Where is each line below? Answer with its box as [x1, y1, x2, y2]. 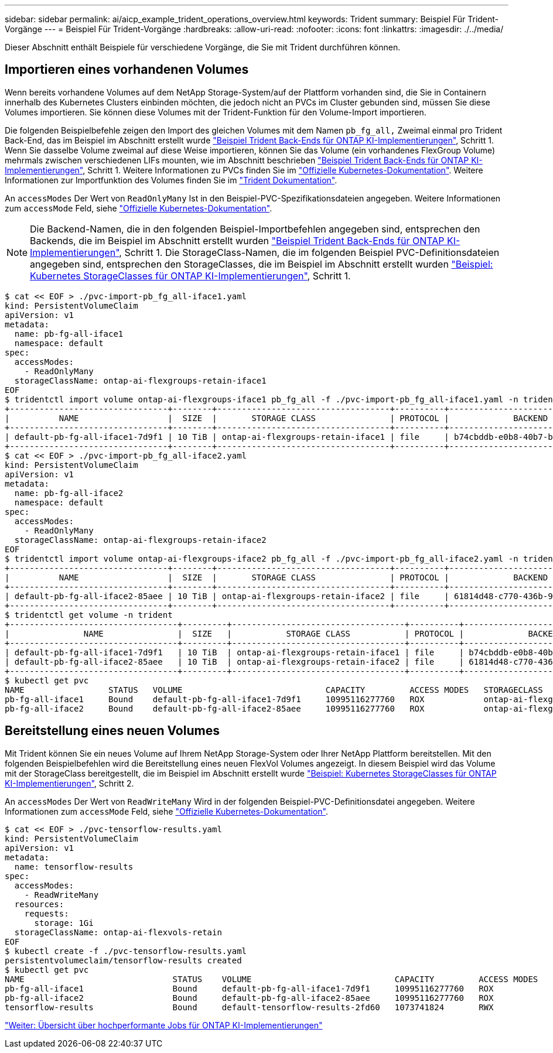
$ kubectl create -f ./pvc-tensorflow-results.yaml [5, 946, 247, 956]
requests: [24, 908, 69, 918]
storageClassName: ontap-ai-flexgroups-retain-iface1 [14, 375, 267, 385]
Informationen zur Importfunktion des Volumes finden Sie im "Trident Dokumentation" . [5, 175, 337, 185]
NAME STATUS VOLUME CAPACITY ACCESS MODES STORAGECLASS [5, 685, 543, 695]
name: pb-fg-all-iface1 [14, 329, 124, 339]
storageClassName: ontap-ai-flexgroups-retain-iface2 [14, 535, 267, 545]
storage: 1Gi [34, 918, 94, 928]
